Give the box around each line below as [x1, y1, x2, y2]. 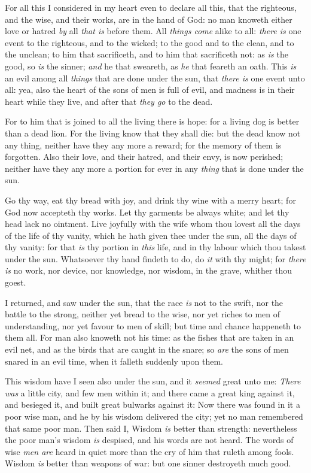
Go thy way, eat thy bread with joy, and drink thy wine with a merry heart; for [5, 193, 296, 206]
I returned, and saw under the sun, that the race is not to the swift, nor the [5, 296, 283, 308]
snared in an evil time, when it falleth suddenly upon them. [5, 354, 224, 367]
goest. [5, 276, 26, 289]
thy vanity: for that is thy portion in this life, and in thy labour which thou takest [5, 241, 306, 253]
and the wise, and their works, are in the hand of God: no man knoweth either [5, 13, 292, 25]
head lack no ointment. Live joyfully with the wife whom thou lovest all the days [5, 217, 301, 230]
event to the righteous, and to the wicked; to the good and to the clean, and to [5, 36, 294, 48]
